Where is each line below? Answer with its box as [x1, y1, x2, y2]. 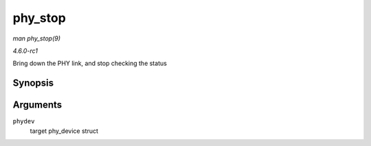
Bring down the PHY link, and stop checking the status [12, 59, 168, 68]
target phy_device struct [30, 127, 99, 135]
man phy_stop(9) [12, 34, 61, 42]
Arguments [12, 99, 63, 111]
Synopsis [12, 77, 54, 89]
